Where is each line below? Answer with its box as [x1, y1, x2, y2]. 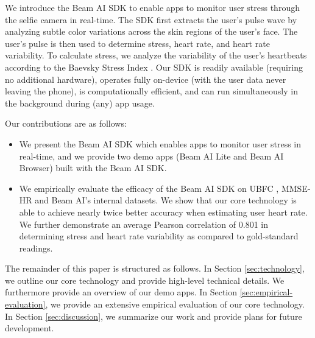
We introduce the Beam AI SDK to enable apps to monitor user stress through [5, 1, 300, 13]
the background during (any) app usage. [5, 96, 155, 109]
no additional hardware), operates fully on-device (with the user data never [5, 72, 286, 85]
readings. [19, 241, 53, 254]
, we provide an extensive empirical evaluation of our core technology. [45, 298, 305, 311]
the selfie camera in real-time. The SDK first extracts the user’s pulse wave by [5, 13, 297, 26]
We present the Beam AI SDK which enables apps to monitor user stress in [19, 137, 302, 150]
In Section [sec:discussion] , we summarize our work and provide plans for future [5, 309, 302, 322]
